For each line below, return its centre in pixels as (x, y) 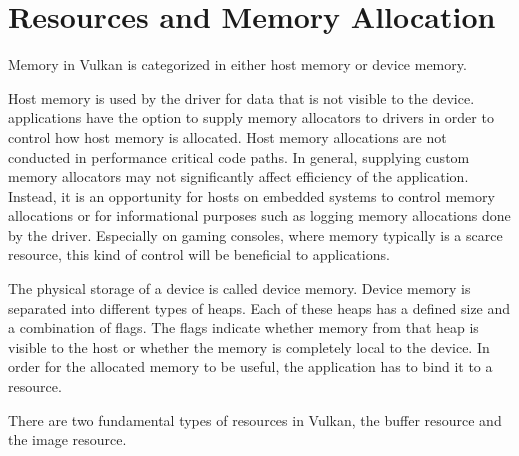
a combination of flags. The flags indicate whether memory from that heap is (243, 327)
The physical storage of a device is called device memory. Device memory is (239, 288)
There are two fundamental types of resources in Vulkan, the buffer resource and (255, 419)
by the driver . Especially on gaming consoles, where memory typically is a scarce (255, 234)
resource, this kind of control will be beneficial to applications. (199, 254)
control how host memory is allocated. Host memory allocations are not (227, 136)
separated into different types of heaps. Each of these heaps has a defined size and (259, 307)
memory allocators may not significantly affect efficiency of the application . (238, 176)
